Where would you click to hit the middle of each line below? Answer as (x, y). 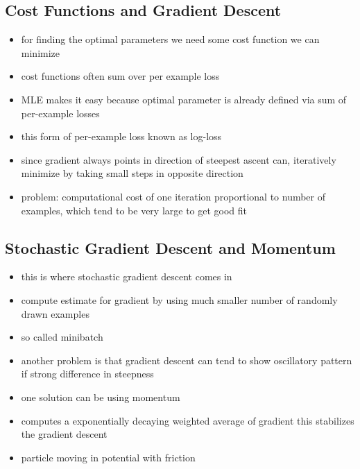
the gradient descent (64, 434)
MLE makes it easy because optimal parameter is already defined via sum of (184, 99)
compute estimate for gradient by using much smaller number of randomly (179, 299)
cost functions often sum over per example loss (120, 76)
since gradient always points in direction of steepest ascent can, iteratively (179, 159)
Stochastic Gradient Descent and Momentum (170, 247)
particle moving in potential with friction (108, 457)
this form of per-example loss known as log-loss (121, 136)
